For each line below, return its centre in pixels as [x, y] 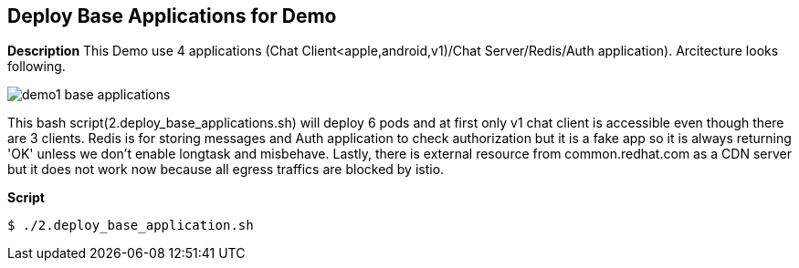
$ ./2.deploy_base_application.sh [131, 226]
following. [37, 67]
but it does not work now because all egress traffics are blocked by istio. [226, 170]
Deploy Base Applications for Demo [172, 16]
